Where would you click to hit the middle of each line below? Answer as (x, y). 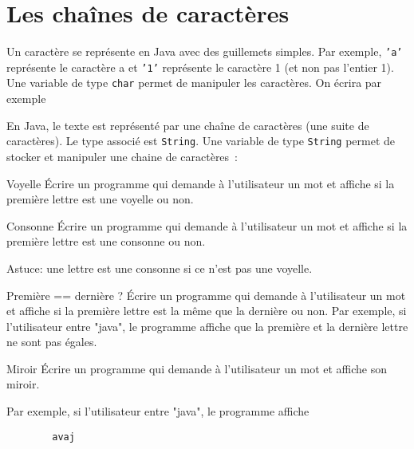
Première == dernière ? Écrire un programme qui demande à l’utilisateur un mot (206, 295)
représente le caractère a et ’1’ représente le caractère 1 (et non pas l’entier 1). (200, 67)
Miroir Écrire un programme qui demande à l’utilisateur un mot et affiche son (197, 368)
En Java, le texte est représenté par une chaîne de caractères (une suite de (188, 125)
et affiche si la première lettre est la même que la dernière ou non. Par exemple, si (207, 311)
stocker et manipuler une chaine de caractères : (122, 156)
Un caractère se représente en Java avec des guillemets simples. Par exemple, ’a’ (205, 51)
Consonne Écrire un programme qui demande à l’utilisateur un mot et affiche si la (207, 225)
